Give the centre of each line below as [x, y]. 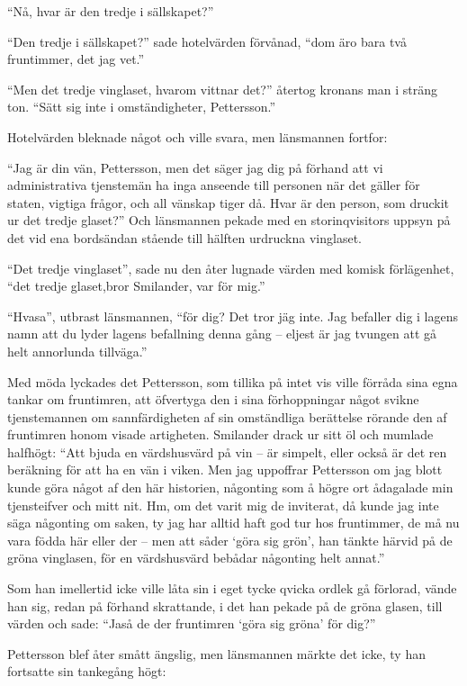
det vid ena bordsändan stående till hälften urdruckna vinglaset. [184, 237]
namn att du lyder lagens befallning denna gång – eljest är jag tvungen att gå [222, 334]
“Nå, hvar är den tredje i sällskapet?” [111, 11]
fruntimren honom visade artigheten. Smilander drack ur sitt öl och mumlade [220, 434]
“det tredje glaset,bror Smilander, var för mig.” [136, 286]
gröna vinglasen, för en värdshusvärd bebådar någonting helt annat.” [196, 558]
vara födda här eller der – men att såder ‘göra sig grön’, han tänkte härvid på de [230, 540]
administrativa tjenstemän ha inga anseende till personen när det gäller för [214, 185]
